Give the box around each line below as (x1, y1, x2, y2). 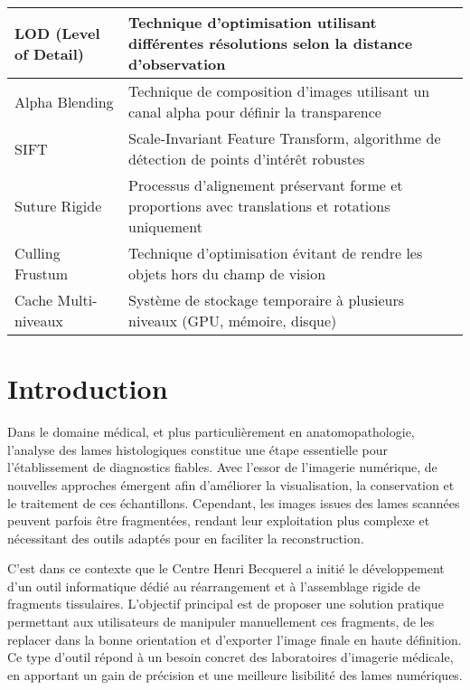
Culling (14, 242, 61, 263)
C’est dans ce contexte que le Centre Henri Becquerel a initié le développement (7, 559, 445, 578)
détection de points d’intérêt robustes (128, 148, 365, 169)
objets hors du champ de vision (128, 263, 326, 284)
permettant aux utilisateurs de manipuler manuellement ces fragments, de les (7, 612, 435, 631)
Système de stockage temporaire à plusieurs (128, 289, 404, 310)
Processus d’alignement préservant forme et (128, 175, 403, 195)
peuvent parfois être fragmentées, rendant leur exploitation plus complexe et (7, 511, 430, 530)
